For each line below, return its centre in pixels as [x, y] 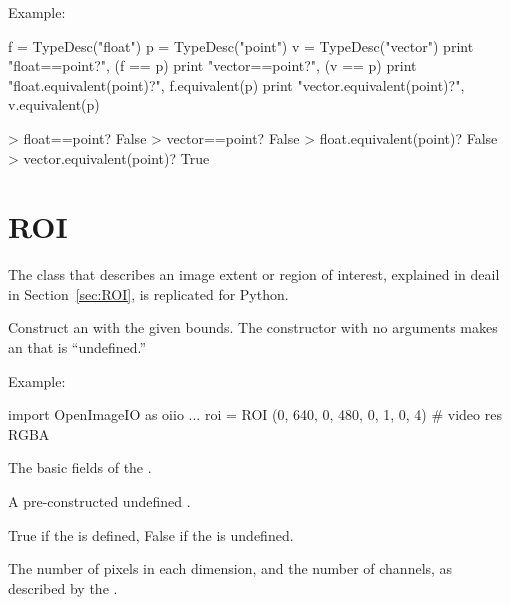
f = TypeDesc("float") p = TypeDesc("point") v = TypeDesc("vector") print [241, 45]
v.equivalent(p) [54, 104]
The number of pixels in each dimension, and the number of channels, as [230, 568]
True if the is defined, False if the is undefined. [151, 534]
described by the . [63, 587]
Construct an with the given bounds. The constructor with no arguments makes [253, 327]
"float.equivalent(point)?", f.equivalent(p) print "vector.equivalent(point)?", [236, 84]
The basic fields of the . [80, 467]
